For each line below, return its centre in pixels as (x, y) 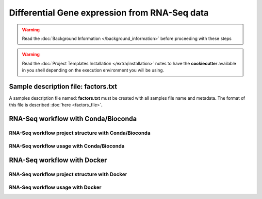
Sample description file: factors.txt (63, 86)
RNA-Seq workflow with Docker (58, 160)
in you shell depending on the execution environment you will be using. (93, 70)
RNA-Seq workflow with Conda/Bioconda (73, 119)
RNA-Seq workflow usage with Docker (55, 187)
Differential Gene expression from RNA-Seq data (109, 13)
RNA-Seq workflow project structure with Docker (68, 174)
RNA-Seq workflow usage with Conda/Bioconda (67, 146)
